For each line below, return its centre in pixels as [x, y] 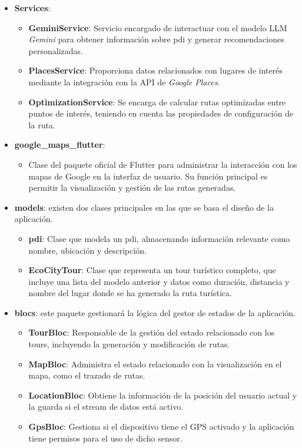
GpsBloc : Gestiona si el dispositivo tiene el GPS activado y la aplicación [161, 427]
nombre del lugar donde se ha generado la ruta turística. [130, 293]
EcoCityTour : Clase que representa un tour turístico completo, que [152, 270]
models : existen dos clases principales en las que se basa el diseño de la [144, 207]
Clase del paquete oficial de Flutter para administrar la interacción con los [163, 164]
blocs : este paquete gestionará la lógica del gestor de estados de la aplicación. [155, 312]
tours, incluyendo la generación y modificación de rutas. [129, 344]
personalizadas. [56, 50]
